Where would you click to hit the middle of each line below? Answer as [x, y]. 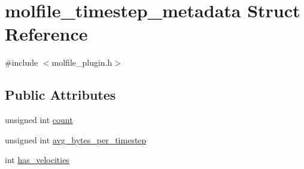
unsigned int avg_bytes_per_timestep [76, 139]
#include [22, 62]
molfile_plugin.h [82, 62]
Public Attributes [60, 95]
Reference [46, 34]
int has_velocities [37, 160]
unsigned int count [39, 120]
